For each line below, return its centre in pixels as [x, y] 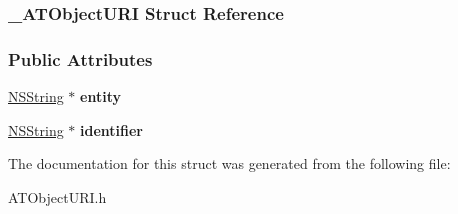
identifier [112, 129]
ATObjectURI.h [57, 196]
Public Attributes [80, 58]
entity [100, 96]
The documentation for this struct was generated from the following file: [229, 163]
